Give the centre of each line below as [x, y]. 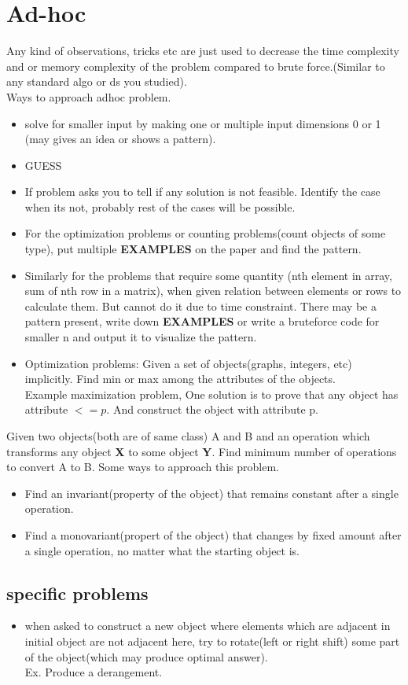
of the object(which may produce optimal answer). [146, 656]
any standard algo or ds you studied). [97, 81]
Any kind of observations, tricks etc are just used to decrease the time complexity [203, 51]
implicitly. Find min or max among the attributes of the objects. [180, 379]
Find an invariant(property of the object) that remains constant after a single [211, 493]
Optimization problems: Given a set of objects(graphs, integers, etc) [188, 363]
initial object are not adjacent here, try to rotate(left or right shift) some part [212, 641]
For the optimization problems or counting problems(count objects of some [205, 233]
